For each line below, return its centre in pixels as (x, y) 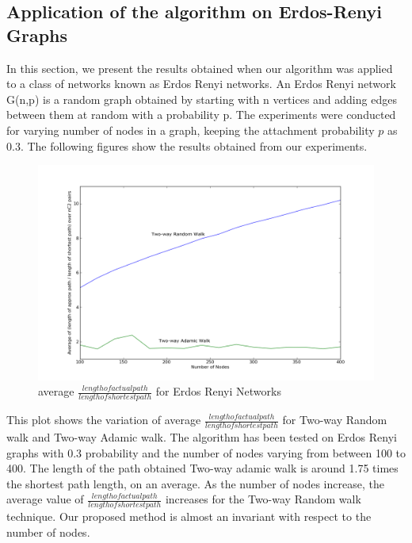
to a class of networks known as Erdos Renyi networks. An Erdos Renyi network (201, 84)
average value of (45, 499)
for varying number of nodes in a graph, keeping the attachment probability (191, 130)
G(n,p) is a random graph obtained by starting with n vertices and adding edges (202, 99)
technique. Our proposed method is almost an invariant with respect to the (189, 516)
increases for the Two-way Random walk (263, 499)
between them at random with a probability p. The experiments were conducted (201, 115)
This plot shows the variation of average (104, 420)
